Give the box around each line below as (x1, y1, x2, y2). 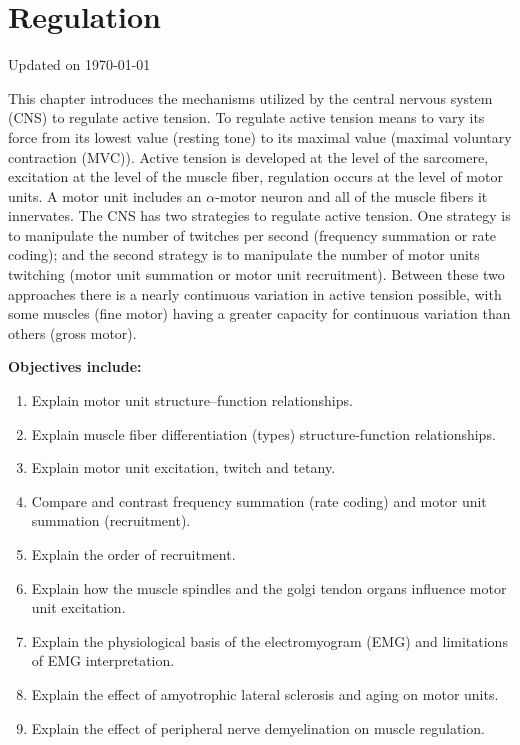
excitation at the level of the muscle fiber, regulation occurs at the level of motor (8, 166, 503, 187)
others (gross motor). (8, 322, 137, 343)
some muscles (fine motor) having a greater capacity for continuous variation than (8, 303, 511, 324)
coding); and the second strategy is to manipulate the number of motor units (8, 244, 480, 265)
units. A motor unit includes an (8, 185, 202, 206)
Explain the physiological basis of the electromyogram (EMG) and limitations (31, 630, 508, 651)
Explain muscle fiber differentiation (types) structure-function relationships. (31, 423, 496, 444)
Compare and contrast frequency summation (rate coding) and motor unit (31, 490, 487, 511)
